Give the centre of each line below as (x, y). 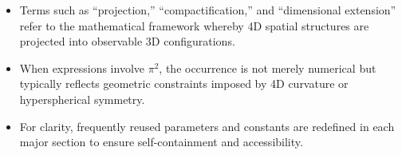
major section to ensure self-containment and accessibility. (161, 142)
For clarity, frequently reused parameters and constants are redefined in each (207, 126)
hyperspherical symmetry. (82, 99)
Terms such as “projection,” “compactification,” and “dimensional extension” (208, 10)
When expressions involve (82, 68)
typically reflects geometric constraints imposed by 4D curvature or (184, 83)
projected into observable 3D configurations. (127, 41)
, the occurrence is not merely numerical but (268, 68)
